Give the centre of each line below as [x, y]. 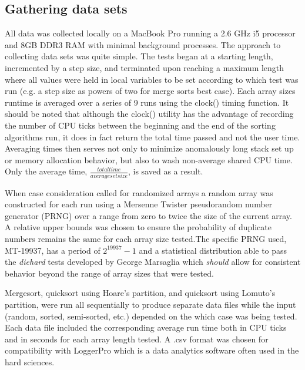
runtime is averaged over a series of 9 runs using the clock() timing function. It [147, 102]
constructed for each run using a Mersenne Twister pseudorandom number [139, 204]
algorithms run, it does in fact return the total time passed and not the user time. [152, 137]
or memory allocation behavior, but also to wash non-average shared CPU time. [149, 159]
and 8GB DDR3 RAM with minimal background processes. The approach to [143, 44]
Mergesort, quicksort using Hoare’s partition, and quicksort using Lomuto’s [140, 293]
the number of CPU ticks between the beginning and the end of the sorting [140, 125]
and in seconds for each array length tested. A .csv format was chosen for [137, 339]
